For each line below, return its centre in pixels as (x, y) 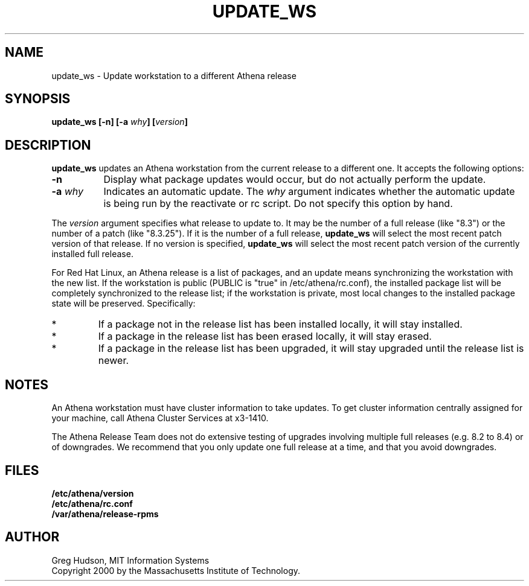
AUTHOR (32, 537)
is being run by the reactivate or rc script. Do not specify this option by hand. (278, 204)
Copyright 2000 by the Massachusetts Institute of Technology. (176, 570)
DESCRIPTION (48, 145)
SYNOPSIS (38, 99)
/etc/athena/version (93, 493)
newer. (114, 361)
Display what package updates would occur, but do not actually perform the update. (295, 180)
